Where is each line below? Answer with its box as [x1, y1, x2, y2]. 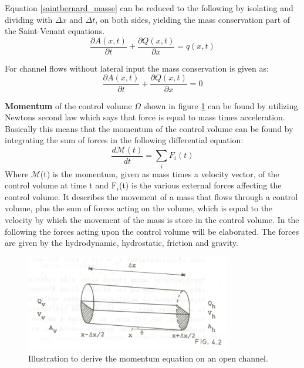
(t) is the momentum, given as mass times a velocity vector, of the [40, 167, 279, 180]
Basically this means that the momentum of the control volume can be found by [5, 122, 293, 134]
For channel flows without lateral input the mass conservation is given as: [5, 62, 269, 74]
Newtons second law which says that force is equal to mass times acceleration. [5, 111, 285, 123]
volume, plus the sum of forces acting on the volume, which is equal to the [5, 202, 273, 214]
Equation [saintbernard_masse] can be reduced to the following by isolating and [5, 2, 293, 13]
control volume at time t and [5, 179, 109, 191]
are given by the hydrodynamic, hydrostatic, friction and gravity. [5, 237, 238, 249]
